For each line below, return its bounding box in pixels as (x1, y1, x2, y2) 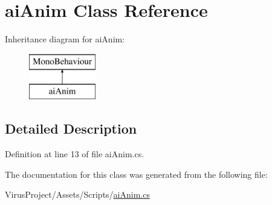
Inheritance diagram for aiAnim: (5, 33, 125, 45)
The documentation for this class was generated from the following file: (5, 168, 268, 180)
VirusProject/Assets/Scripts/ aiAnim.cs (5, 188, 150, 201)
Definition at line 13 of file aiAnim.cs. (5, 148, 144, 160)
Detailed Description (5, 119, 137, 138)
